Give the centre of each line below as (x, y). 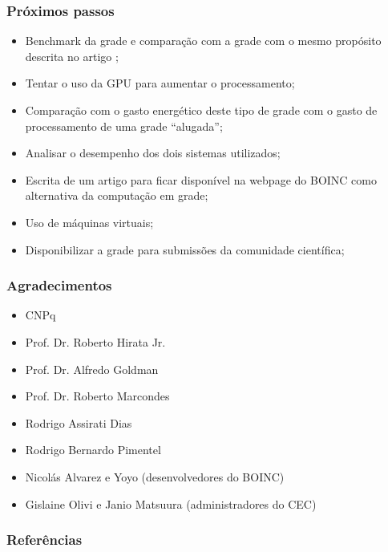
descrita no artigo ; (72, 56)
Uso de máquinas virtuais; (89, 222)
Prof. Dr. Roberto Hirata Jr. (95, 341)
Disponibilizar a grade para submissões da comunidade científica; (185, 249)
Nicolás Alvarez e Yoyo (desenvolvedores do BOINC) (155, 476)
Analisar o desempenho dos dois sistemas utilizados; (153, 153)
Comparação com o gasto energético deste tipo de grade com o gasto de (201, 110)
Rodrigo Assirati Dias (79, 422)
